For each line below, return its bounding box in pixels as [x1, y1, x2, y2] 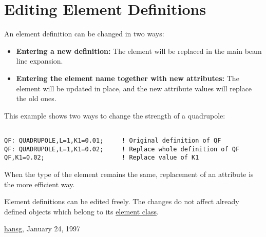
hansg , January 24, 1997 [4, 223, 81, 234]
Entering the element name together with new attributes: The [16, 72, 239, 83]
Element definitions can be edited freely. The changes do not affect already [4, 196, 239, 207]
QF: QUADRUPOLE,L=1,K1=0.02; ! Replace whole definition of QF [4, 145, 240, 153]
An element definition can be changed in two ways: [4, 28, 164, 39]
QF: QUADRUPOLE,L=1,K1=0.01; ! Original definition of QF [4, 136, 221, 144]
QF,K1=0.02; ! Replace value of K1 [4, 154, 199, 162]
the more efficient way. [4, 179, 75, 189]
